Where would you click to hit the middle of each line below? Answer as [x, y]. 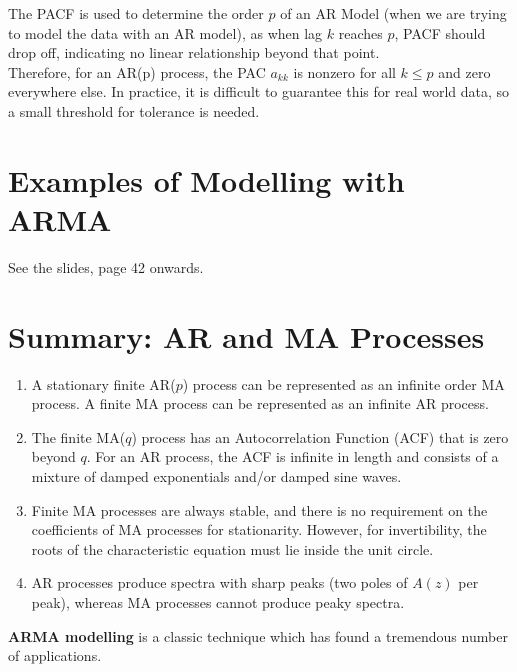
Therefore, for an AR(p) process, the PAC [137, 71]
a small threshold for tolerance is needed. [134, 110]
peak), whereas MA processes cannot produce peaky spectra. [218, 601]
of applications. [55, 655]
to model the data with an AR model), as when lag [165, 32]
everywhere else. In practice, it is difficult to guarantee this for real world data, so [259, 91]
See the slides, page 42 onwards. [106, 266]
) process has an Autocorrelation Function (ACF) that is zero [320, 436]
